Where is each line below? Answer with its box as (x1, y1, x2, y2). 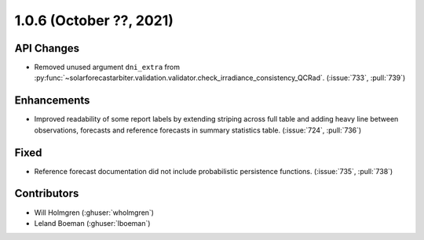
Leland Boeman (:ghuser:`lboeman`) (34, 218, 151, 227)
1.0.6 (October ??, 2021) (14, 12, 174, 29)
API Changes (14, 42, 80, 55)
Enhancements (14, 94, 90, 107)
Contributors (14, 187, 79, 200)
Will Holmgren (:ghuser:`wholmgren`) (34, 208, 155, 217)
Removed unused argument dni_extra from (34, 63, 181, 72)
